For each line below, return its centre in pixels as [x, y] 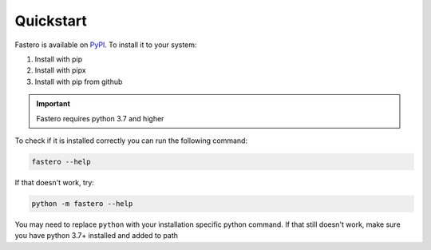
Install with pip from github [79, 81]
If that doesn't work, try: [55, 182]
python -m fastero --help [82, 203]
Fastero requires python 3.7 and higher [100, 118]
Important [53, 104]
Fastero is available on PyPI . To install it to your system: [106, 45]
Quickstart [51, 21]
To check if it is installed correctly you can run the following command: [131, 141]
